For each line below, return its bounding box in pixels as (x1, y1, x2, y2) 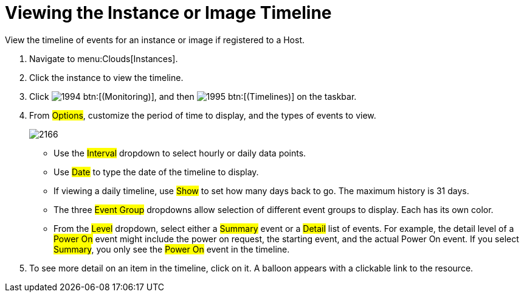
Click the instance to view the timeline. (29, 72, 184, 83)
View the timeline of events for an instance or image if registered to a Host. (5, 34, 305, 45)
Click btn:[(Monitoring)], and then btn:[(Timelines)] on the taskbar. (29, 91, 357, 102)
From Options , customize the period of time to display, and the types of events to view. (29, 110, 376, 121)
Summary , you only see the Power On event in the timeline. (53, 243, 290, 254)
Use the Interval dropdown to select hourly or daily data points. (53, 147, 306, 158)
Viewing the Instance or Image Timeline (5, 2, 332, 23)
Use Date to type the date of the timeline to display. (53, 166, 259, 177)
